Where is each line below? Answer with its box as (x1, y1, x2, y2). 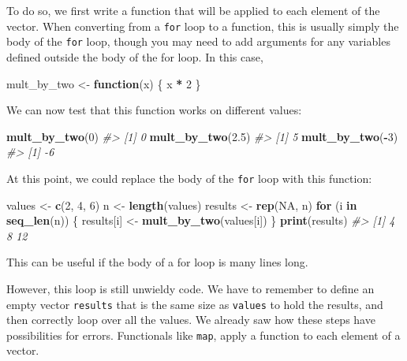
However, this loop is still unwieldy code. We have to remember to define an (6, 280, 375, 296)
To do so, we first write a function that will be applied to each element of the (6, 2, 380, 18)
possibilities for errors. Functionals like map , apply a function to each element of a (6, 326, 401, 343)
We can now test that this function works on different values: (6, 102, 302, 118)
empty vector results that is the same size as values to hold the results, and (6, 296, 383, 312)
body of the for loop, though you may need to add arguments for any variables (6, 33, 390, 50)
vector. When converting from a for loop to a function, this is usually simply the (6, 17, 399, 34)
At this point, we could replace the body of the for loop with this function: (6, 169, 372, 186)
